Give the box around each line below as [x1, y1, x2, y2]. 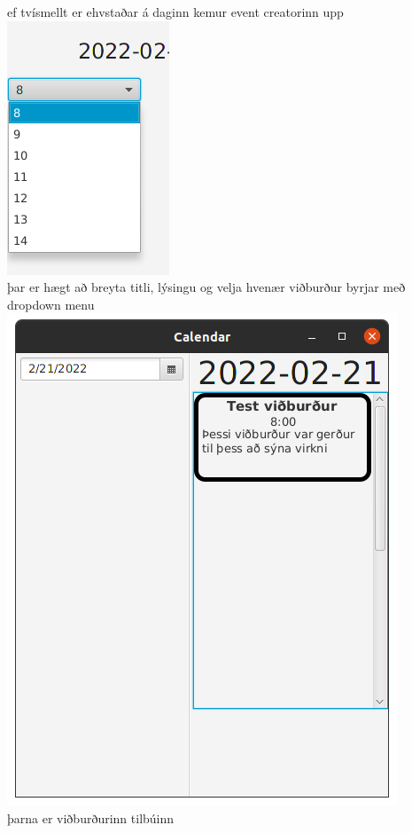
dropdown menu [7, 295, 95, 313]
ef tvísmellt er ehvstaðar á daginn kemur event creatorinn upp [7, 3, 344, 20]
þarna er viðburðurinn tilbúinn [7, 808, 175, 827]
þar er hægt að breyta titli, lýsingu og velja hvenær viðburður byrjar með [7, 278, 406, 296]
